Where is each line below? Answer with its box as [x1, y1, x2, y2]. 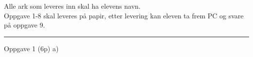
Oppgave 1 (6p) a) [4, 43, 59, 53]
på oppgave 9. [4, 20, 45, 30]
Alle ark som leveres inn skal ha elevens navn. [4, 1, 141, 11]
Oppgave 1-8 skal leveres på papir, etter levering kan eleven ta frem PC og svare [4, 10, 244, 20]
